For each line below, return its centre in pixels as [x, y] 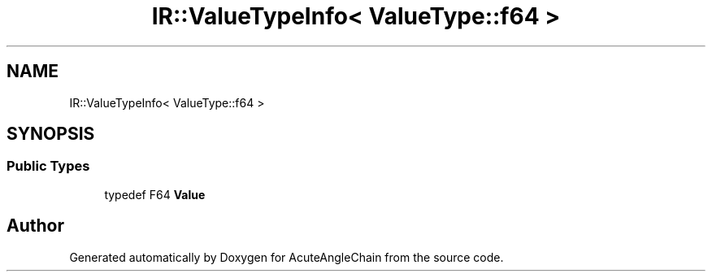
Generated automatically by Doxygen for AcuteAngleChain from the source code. [287, 257]
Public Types [48, 166]
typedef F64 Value [155, 194]
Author [35, 226]
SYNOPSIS [51, 134]
